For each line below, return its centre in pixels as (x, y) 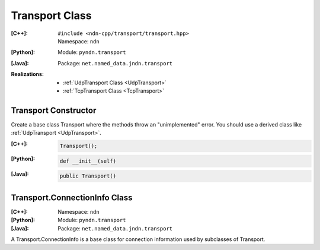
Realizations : (28, 74)
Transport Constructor (54, 110)
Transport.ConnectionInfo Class (72, 197)
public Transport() (88, 176)
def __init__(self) (88, 161)
